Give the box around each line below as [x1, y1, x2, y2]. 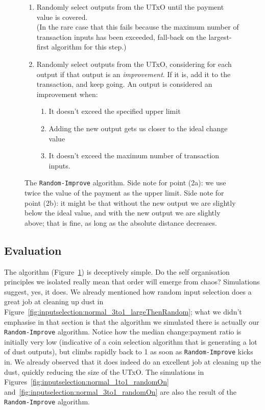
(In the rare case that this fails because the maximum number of [36, 21, 239, 32]
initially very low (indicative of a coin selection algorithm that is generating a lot [4, 336, 257, 347]
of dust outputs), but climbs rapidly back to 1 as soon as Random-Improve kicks [4, 346, 253, 357]
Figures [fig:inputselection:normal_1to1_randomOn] [4, 376, 169, 387]
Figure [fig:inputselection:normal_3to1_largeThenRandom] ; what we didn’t [4, 306, 242, 317]
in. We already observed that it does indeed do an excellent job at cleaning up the [4, 356, 261, 367]
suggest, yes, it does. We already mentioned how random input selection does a [4, 286, 252, 297]
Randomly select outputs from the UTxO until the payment [36, 2, 224, 12]
